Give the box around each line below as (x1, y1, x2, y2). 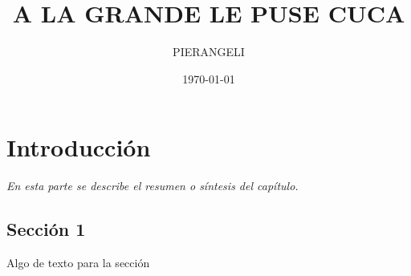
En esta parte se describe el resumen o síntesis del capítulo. (6, 177, 299, 194)
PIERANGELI (173, 43, 245, 60)
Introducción (6, 131, 151, 164)
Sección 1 (6, 217, 86, 241)
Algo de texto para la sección (6, 254, 150, 271)
